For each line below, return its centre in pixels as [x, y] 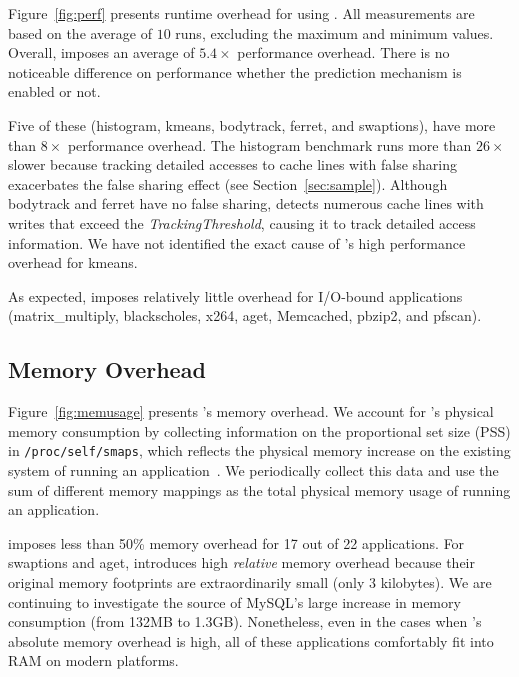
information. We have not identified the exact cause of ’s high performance [237, 242]
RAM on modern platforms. [93, 660]
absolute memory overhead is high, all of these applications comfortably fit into [251, 640]
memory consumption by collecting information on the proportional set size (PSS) [259, 430]
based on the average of [80, 32]
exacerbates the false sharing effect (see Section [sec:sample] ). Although [228, 183]
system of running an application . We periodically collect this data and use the [253, 469]
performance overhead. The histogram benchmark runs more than [269, 144]
